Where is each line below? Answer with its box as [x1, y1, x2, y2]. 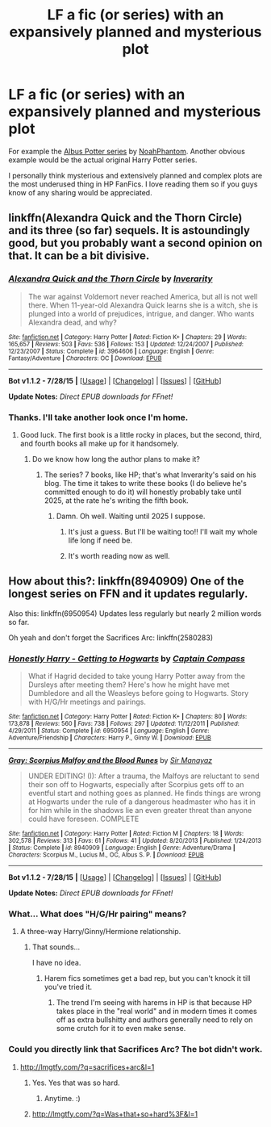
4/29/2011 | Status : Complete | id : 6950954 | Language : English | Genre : [8, 727, 210, 735]
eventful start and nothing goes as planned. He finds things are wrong [27, 789, 261, 798]
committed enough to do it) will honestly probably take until [44, 487, 242, 496]
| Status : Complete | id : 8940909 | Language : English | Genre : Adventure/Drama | [8, 844, 236, 853]
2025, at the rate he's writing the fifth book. [44, 495, 190, 505]
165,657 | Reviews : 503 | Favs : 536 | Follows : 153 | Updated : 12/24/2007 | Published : [8, 340, 244, 348]
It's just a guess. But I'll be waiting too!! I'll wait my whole [68, 526, 258, 536]
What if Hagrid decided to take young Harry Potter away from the [27, 672, 246, 681]
